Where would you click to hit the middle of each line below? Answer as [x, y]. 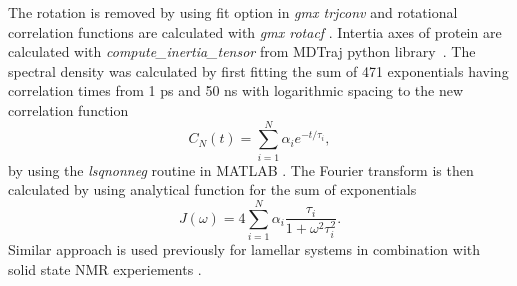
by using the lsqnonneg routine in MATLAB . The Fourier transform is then [241, 169]
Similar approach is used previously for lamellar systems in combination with [244, 249]
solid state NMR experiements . [105, 268]
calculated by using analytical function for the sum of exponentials [212, 189]
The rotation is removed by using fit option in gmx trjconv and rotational [233, 12]
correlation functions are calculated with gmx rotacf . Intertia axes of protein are [255, 31]
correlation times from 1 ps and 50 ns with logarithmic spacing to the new [236, 90]
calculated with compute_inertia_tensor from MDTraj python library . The [242, 51]
